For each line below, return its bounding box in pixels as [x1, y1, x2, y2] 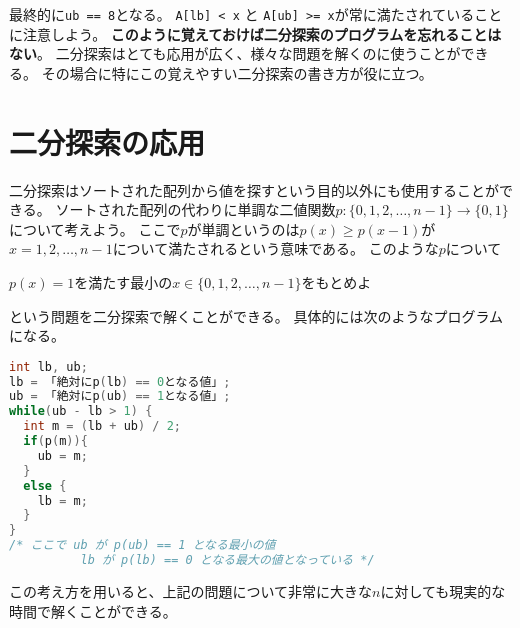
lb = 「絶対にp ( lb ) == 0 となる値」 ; [9, 374, 231, 389]
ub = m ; [37, 448, 88, 463]
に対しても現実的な [380, 580, 506, 601]
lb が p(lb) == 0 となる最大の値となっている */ [80, 553, 375, 568]
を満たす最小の [74, 271, 173, 292]
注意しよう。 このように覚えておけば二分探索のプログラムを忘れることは [22, 23, 502, 44]
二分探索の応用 [9, 121, 206, 162]
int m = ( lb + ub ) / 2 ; [23, 419, 181, 434]
